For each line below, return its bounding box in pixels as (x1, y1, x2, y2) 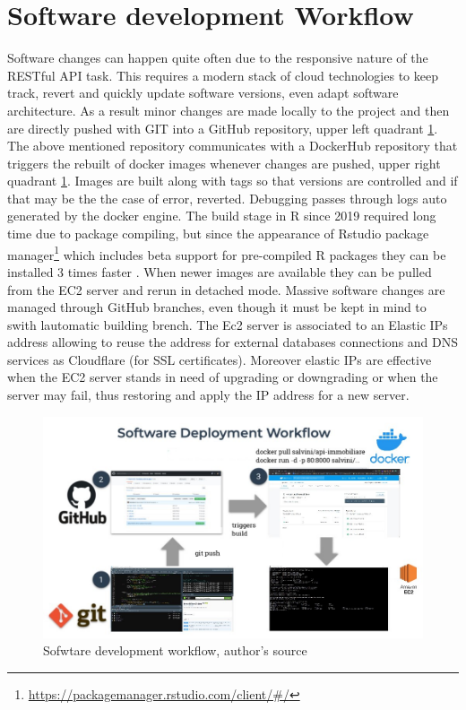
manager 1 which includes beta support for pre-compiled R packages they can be (7, 242, 446, 264)
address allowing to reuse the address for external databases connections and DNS (7, 333, 459, 351)
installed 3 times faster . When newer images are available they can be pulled (7, 262, 432, 281)
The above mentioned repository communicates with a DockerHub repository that (7, 136, 458, 155)
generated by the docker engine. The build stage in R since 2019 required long (7, 206, 436, 225)
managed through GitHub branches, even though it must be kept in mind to (7, 298, 427, 316)
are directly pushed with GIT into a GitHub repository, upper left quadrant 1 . (7, 118, 438, 137)
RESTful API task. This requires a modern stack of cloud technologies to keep (7, 65, 438, 84)
